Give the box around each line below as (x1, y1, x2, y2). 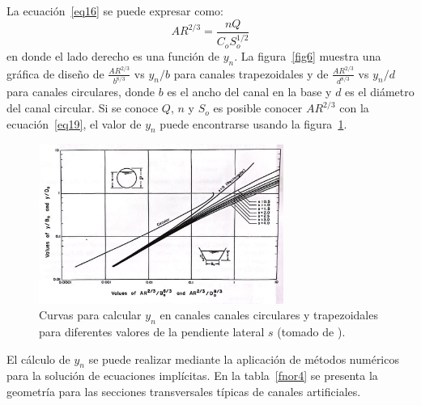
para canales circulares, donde (6, 83, 155, 100)
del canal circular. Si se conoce (6, 99, 159, 116)
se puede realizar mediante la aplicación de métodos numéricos (88, 350, 399, 367)
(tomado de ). (277, 323, 346, 340)
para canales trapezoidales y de (173, 65, 329, 82)
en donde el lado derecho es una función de (6, 47, 220, 64)
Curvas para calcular (39, 306, 142, 323)
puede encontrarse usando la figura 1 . (159, 115, 347, 132)
